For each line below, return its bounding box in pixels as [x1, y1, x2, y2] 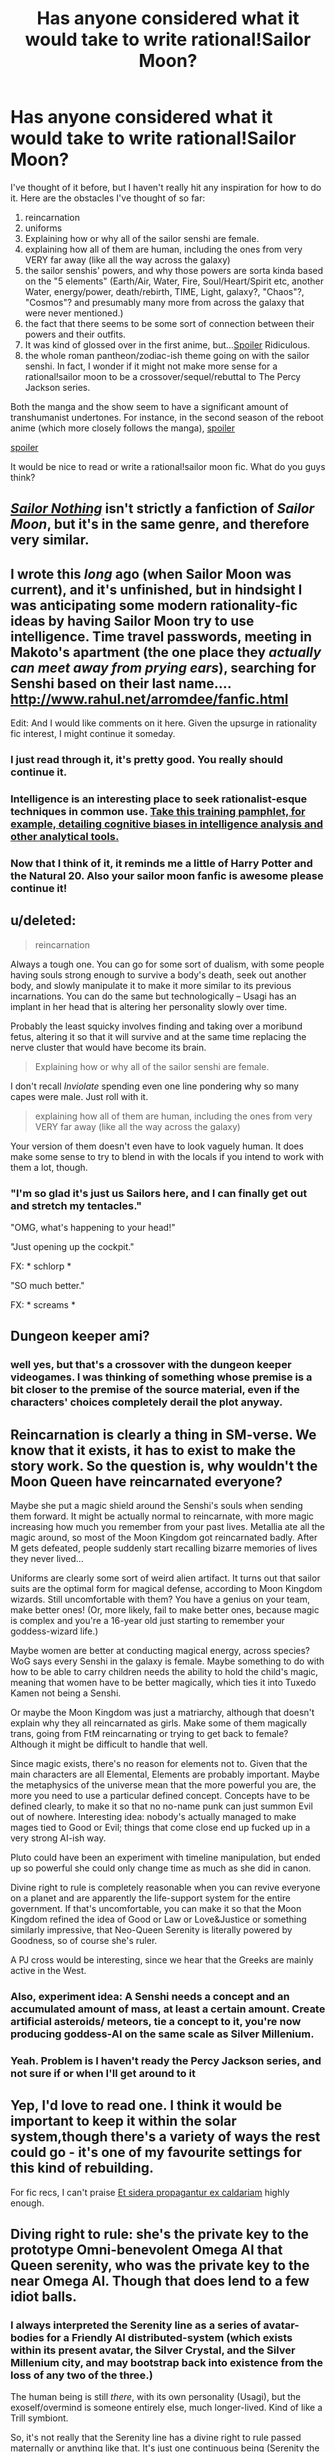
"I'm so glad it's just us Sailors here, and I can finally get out [10, 1186, 308, 1200]
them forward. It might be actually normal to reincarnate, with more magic [10, 1510, 315, 1522]
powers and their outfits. [24, 328, 127, 340]
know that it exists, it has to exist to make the [10, 1442, 297, 1459]
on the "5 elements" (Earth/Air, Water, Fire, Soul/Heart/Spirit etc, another [24, 275, 324, 287]
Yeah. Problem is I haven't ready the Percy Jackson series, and [10, 2053, 322, 2067]
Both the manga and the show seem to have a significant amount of [10, 400, 289, 412]
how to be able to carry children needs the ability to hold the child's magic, [10, 1666, 319, 1678]
